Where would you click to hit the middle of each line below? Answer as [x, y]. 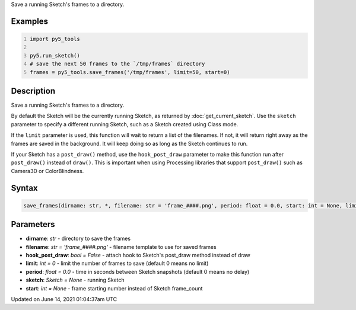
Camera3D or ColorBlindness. [47, 171]
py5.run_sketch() [55, 55]
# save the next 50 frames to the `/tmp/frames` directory [117, 64]
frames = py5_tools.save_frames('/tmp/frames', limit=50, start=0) [130, 72]
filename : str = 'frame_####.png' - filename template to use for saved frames [121, 247]
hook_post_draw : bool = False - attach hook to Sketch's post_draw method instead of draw [138, 255]
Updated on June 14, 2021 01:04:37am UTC [64, 299]
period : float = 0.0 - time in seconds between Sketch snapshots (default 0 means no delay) [138, 271]
